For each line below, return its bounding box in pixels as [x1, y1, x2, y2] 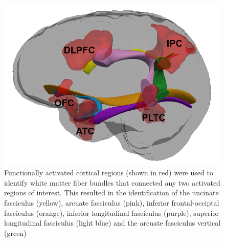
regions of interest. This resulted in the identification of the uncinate [4, 187, 219, 198]
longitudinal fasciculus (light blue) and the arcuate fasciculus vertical [4, 217, 221, 228]
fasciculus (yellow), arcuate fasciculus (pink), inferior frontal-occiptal [4, 197, 219, 208]
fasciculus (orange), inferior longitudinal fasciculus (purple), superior [4, 207, 219, 218]
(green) [4, 227, 27, 238]
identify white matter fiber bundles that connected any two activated [4, 177, 220, 188]
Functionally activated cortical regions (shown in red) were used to [4, 167, 213, 178]
